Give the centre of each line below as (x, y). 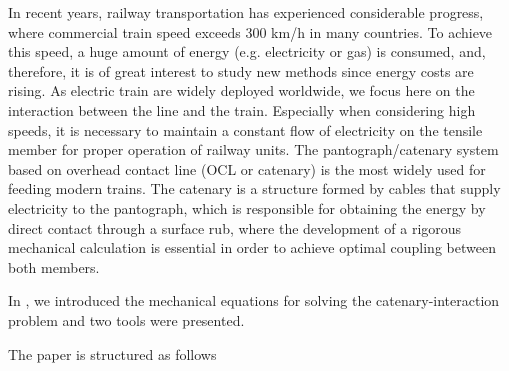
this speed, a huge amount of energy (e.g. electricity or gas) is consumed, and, (247, 51)
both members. (54, 266)
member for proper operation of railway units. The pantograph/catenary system (253, 149)
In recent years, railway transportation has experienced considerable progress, (246, 12)
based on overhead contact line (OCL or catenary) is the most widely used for (247, 168)
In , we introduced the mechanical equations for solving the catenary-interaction (254, 300)
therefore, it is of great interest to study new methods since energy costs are (241, 70)
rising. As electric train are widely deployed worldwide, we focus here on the (241, 90)
